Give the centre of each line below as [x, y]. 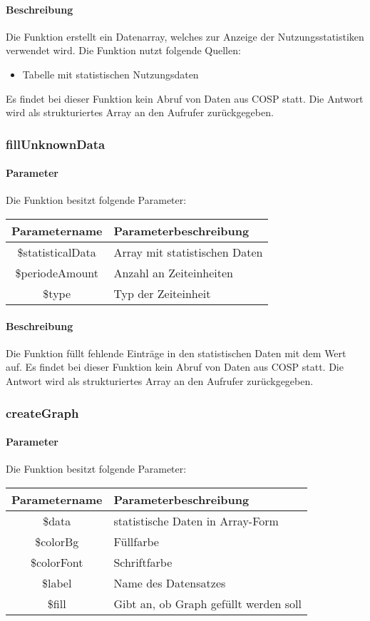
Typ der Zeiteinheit [162, 293]
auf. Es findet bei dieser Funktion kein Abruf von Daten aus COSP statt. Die [175, 367]
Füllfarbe [136, 541]
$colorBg [57, 541]
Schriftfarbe [143, 562]
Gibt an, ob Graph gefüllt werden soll [207, 603]
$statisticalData [57, 252]
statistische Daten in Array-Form [196, 520]
